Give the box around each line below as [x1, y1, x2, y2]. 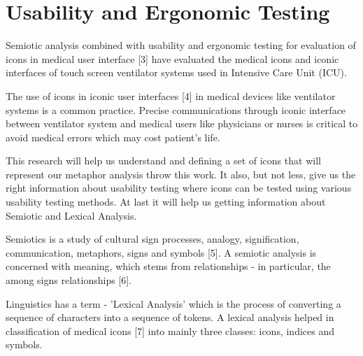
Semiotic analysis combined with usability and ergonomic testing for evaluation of [6, 38, 356, 52]
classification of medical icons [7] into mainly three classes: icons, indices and [6, 323, 335, 338]
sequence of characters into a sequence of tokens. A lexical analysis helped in [6, 310, 334, 325]
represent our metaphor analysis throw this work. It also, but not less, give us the [6, 166, 356, 181]
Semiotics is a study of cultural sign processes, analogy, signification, [6, 232, 299, 246]
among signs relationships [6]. [6, 273, 132, 287]
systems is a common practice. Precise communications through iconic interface [6, 102, 346, 117]
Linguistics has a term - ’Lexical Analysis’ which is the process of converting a [6, 296, 341, 311]
